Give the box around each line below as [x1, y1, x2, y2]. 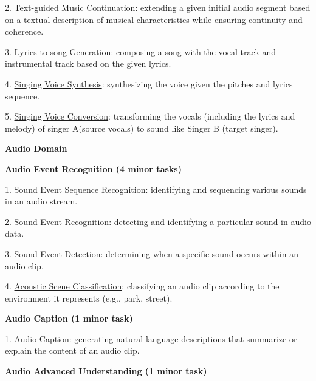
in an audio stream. [5, 195, 78, 207]
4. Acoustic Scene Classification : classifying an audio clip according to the [5, 280, 280, 292]
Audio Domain [5, 142, 67, 155]
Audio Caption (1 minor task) [5, 312, 133, 325]
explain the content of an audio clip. [5, 344, 140, 357]
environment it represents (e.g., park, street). [5, 291, 173, 304]
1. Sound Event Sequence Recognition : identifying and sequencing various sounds [5, 183, 307, 195]
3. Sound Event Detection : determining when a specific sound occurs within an [5, 247, 298, 260]
